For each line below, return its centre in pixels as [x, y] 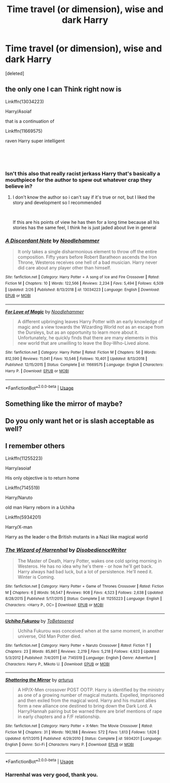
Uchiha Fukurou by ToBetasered [39, 621]
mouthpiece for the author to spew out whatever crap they [78, 180]
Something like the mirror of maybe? [64, 404]
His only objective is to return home [42, 478]
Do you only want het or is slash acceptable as [80, 421]
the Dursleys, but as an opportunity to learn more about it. [78, 332]
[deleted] [15, 73]
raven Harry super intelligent [35, 141]
